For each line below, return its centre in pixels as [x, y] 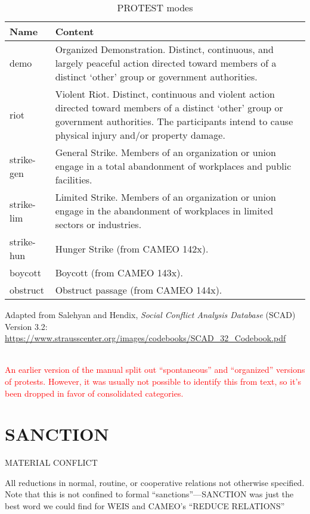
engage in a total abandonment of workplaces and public [173, 166]
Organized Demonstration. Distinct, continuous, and [164, 49]
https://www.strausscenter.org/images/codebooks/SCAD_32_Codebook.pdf [145, 338]
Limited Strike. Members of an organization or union [165, 197]
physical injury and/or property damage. [140, 135]
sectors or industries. [98, 224]
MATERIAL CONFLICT [51, 462]
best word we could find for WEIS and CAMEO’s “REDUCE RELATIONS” [145, 506]
